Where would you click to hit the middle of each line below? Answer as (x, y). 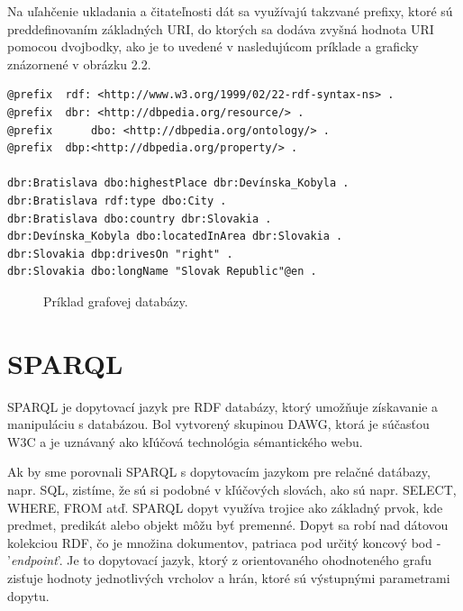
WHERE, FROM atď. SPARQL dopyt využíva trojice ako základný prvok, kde (225, 507)
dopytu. (28, 595)
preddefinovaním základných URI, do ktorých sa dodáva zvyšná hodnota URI (221, 28)
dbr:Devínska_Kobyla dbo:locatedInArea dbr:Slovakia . (175, 237)
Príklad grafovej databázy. (116, 301)
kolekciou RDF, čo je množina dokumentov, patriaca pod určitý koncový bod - (224, 542)
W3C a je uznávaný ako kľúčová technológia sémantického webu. (185, 441)
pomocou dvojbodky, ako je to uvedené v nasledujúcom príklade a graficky (213, 46)
